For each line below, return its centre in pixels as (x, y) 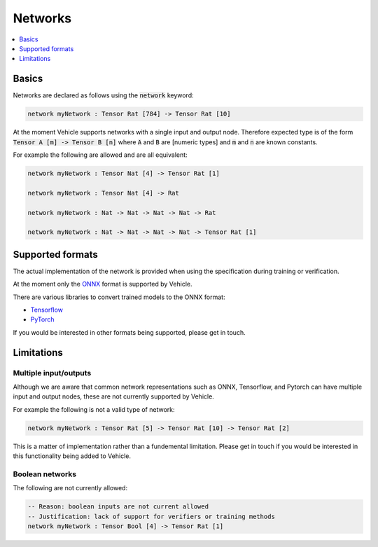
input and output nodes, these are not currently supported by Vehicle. (114, 396)
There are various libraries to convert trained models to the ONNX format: (119, 297)
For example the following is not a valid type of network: (94, 409)
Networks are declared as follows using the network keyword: (103, 95)
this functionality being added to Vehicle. (72, 456)
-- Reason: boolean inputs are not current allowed (118, 507)
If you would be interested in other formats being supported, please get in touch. (129, 332)
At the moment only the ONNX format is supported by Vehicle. (103, 284)
